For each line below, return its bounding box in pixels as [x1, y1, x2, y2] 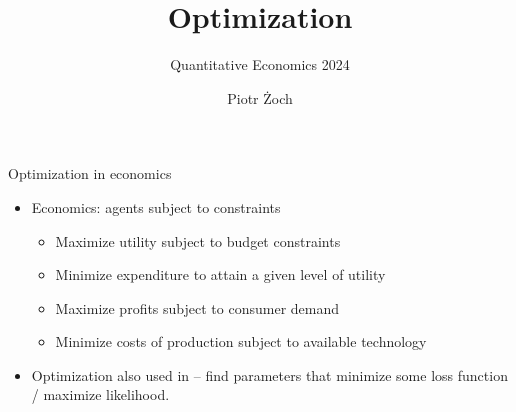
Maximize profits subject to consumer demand [55, 297, 340, 318]
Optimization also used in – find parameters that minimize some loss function [31, 364, 508, 385]
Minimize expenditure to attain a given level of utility [55, 264, 386, 285]
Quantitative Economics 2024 [170, 54, 350, 75]
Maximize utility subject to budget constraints [55, 230, 341, 251]
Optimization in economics [8, 163, 172, 184]
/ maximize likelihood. [31, 384, 170, 405]
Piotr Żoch [227, 87, 293, 108]
